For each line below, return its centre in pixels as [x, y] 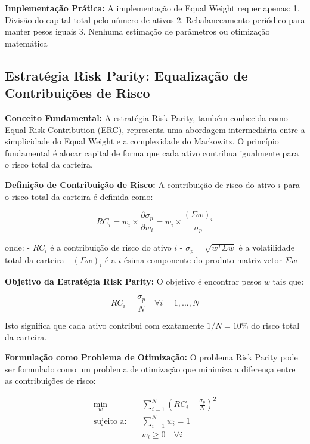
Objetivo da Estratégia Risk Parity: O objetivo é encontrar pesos [133, 281]
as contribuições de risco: [50, 380]
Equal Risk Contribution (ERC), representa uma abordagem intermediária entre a [155, 129]
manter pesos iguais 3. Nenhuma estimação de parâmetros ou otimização [137, 31]
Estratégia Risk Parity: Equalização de [126, 75]
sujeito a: [110, 421]
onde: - [17, 247]
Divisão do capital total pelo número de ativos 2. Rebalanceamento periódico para [155, 19]
